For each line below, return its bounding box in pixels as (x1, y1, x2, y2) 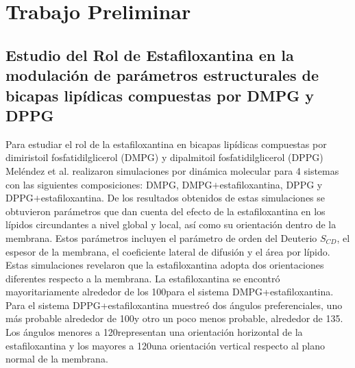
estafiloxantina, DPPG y (219, 177, 323, 191)
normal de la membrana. (5, 352, 108, 366)
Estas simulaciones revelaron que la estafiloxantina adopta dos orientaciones (5, 258, 324, 272)
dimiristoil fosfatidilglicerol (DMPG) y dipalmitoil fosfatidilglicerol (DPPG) (5, 150, 323, 164)
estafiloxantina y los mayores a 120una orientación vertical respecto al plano (5, 338, 325, 352)
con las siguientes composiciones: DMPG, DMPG (5, 177, 212, 191)
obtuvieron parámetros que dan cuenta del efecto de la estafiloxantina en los (5, 204, 326, 218)
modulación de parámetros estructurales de (5, 64, 319, 86)
